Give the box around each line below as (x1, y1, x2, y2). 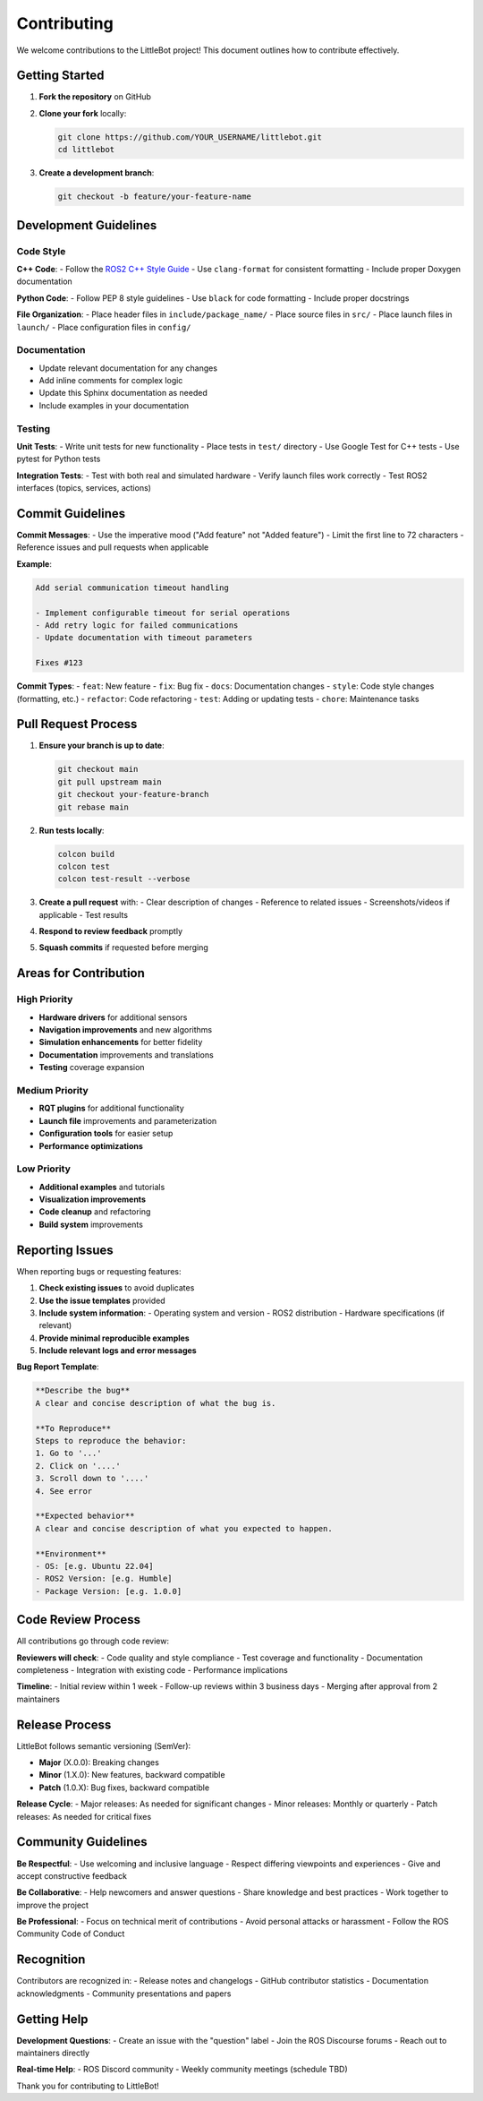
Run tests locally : (38, 825, 105, 836)
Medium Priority (16, 1084, 89, 1096)
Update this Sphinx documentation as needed (38, 388, 208, 399)
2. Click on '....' (35, 1461, 121, 1471)
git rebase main (57, 802, 130, 812)
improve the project (16, 1899, 89, 1910)
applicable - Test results (38, 909, 129, 920)
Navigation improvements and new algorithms (38, 1025, 213, 1035)
